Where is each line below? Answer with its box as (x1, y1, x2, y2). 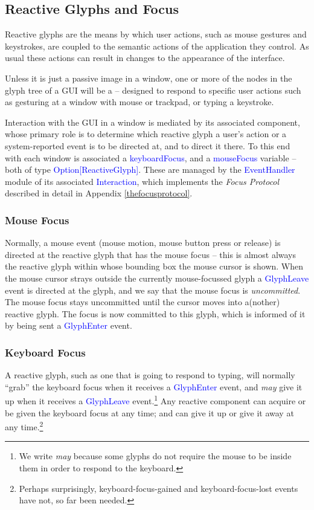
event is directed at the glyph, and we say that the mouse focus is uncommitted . (5, 283, 301, 296)
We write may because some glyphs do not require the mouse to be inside (19, 450, 292, 462)
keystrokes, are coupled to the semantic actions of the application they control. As (5, 39, 309, 52)
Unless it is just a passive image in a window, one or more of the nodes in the (5, 71, 292, 84)
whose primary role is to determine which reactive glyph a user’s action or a (5, 127, 287, 140)
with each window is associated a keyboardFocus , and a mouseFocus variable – (5, 151, 296, 164)
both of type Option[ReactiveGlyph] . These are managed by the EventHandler (5, 163, 295, 176)
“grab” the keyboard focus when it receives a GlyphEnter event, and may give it (5, 380, 303, 393)
